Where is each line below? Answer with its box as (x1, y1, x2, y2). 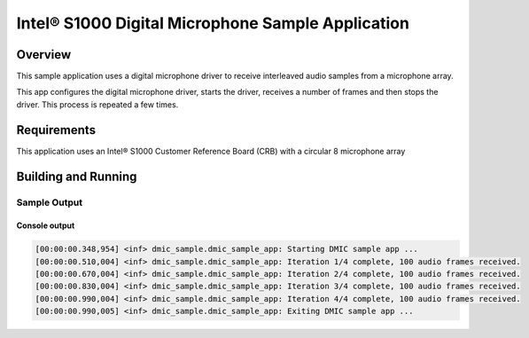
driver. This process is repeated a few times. (16, 98, 179, 110)
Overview (16, 47, 72, 62)
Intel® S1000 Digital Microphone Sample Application (16, 13, 409, 33)
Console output (16, 220, 75, 231)
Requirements (16, 122, 97, 138)
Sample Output (16, 196, 83, 208)
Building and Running (16, 169, 137, 184)
